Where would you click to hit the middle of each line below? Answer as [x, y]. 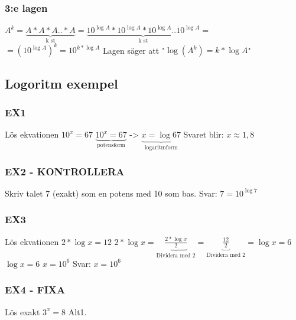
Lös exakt [22, 311]
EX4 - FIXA [35, 290]
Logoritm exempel [61, 83]
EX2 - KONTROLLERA [65, 171]
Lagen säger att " [134, 50]
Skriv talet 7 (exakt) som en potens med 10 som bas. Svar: [111, 193]
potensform [111, 146]
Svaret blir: [204, 134]
